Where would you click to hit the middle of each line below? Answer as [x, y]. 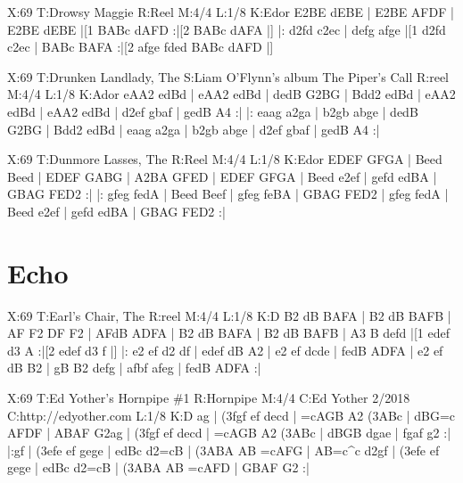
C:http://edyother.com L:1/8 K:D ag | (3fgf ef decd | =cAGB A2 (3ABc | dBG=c [231, 415]
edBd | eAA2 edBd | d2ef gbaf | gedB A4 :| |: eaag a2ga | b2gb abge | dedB [213, 111]
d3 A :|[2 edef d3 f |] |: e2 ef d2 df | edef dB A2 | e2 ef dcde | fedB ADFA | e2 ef [225, 350]
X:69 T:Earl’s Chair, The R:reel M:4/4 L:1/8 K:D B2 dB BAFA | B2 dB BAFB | [229, 315]
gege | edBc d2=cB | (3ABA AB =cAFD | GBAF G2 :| [158, 467]
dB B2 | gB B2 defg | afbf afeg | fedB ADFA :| [134, 368]
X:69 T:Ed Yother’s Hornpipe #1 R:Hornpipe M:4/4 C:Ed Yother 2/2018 [209, 398]
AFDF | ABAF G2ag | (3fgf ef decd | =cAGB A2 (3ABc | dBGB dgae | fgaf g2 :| [229, 433]
